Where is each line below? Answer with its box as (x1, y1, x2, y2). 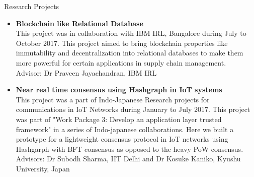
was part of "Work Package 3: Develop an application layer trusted (16, 113, 222, 124)
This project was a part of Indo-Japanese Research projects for (16, 94, 210, 104)
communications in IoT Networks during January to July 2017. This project (16, 104, 250, 114)
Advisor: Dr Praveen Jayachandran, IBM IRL (16, 67, 157, 78)
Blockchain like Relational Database (16, 18, 143, 28)
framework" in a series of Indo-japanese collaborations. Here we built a (16, 124, 234, 134)
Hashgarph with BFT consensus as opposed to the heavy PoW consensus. (16, 143, 243, 154)
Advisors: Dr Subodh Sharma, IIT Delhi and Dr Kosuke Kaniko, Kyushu (16, 153, 241, 164)
